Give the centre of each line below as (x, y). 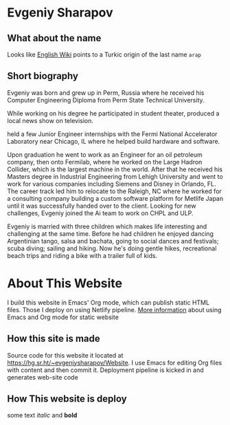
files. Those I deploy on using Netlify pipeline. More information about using (114, 309)
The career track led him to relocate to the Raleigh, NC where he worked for (114, 191)
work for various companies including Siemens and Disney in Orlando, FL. (112, 184)
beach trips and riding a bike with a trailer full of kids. (82, 255)
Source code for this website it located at (65, 355)
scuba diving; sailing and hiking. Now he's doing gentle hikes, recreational (112, 248)
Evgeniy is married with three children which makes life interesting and (107, 226)
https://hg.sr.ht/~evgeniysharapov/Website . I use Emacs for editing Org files (115, 362)
